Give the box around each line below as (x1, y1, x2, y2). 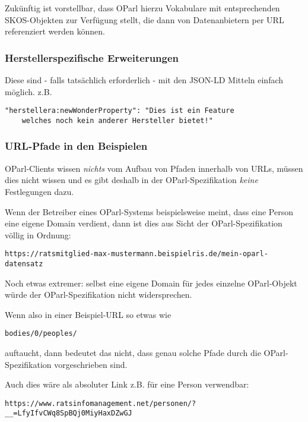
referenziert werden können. (5, 25, 105, 37)
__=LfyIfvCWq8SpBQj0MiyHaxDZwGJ (5, 409, 132, 418)
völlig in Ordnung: (5, 228, 71, 241)
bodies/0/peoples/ (5, 329, 77, 338)
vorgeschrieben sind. (54, 358, 128, 370)
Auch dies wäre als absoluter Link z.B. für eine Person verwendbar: (5, 378, 249, 390)
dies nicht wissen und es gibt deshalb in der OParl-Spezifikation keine (5, 174, 258, 186)
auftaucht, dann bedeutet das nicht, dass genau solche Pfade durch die (5, 347, 261, 359)
